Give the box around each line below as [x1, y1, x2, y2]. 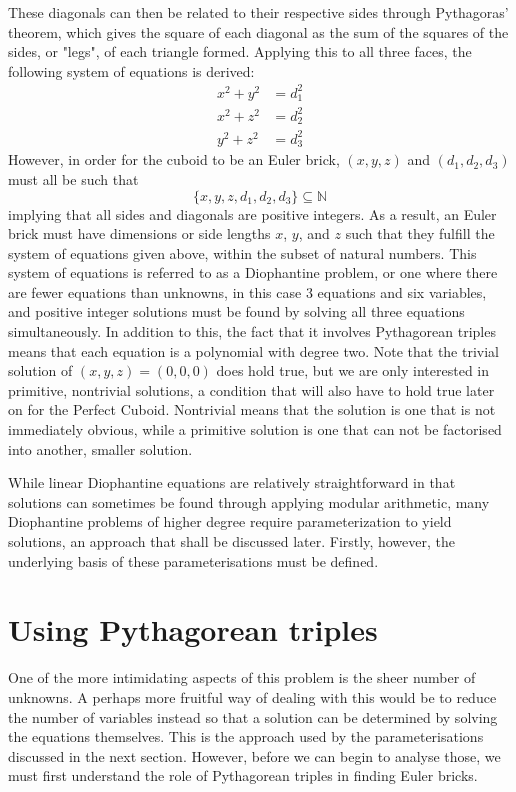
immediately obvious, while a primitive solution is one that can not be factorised [8, 419, 502, 440]
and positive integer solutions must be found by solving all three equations [8, 301, 465, 322]
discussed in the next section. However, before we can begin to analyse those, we [8, 745, 501, 766]
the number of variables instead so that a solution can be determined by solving [8, 706, 498, 727]
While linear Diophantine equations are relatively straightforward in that [8, 472, 456, 493]
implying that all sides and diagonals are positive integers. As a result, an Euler [8, 203, 497, 224]
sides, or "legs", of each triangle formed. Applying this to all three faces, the [8, 41, 472, 62]
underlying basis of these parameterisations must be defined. [8, 550, 379, 571]
